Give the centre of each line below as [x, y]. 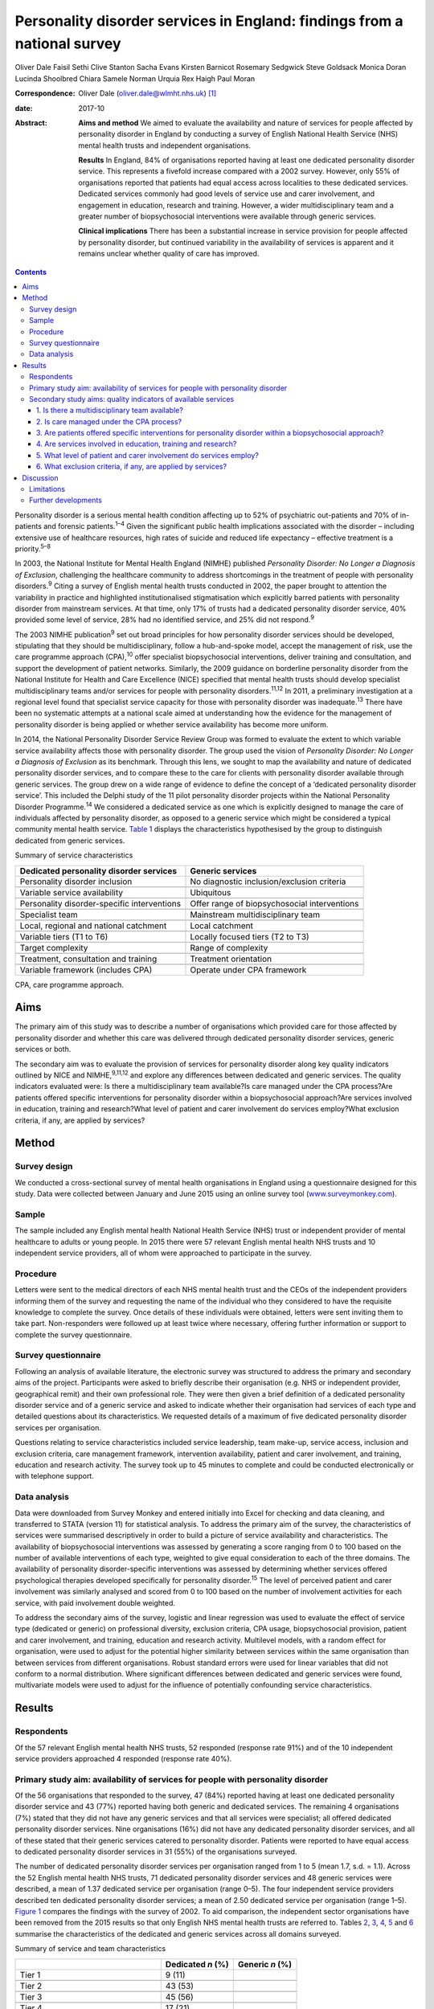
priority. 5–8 [33, 548]
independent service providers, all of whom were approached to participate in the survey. [163, 1253]
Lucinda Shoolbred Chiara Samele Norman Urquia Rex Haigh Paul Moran [135, 78]
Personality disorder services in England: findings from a [209, 21]
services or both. [43, 1050]
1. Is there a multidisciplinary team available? [110, 411]
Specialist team [49, 914]
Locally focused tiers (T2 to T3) [250, 936]
